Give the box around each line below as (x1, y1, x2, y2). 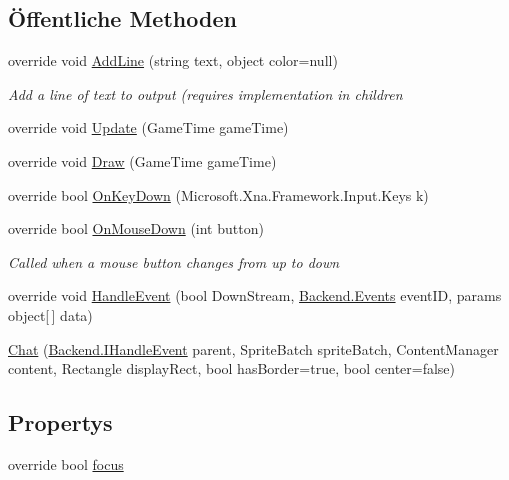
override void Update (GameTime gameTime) (8, 117, 289, 138)
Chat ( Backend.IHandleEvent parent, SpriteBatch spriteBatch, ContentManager (8, 338, 499, 359)
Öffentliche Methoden (8, 3, 237, 34)
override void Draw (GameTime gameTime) (8, 150, 277, 171)
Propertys (8, 407, 113, 438)
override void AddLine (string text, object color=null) (8, 50, 338, 71)
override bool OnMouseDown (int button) (8, 218, 264, 239)
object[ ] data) (8, 304, 93, 325)
